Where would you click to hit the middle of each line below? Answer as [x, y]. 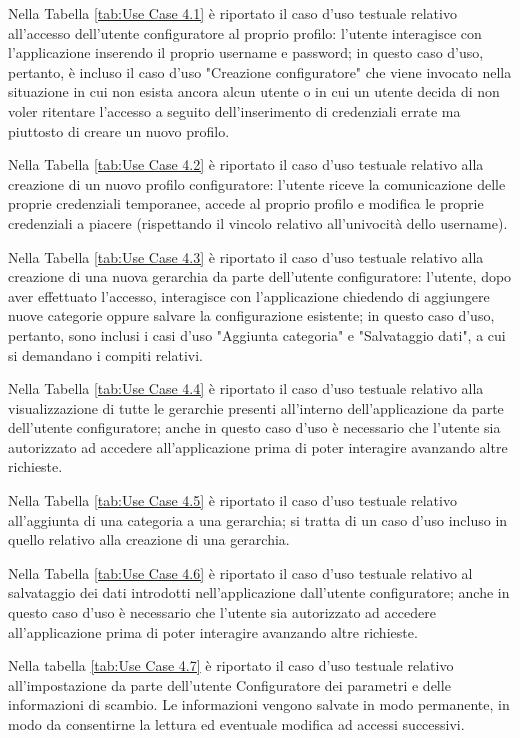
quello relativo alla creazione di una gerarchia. [149, 539]
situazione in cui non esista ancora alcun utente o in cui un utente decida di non [254, 91]
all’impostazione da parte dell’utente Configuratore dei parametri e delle [229, 684]
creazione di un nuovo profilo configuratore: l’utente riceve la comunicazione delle [257, 183]
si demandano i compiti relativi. [105, 354]
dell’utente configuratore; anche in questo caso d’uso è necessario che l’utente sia [254, 427]
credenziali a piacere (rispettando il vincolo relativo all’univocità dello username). [258, 222]
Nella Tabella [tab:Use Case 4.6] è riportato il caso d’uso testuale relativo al [240, 572]
